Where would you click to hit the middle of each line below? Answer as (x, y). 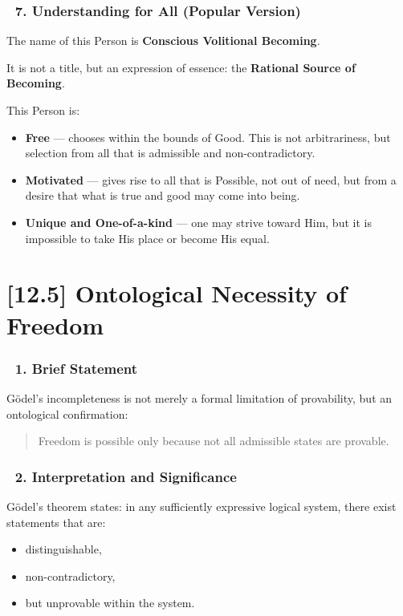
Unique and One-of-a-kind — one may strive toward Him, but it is (198, 222)
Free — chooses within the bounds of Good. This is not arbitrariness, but (208, 137)
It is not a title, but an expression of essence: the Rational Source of (181, 67)
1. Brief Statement (76, 368)
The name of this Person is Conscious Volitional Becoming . (163, 41)
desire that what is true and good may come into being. (163, 195)
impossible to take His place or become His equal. (147, 238)
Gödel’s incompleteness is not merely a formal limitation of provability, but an (199, 397)
